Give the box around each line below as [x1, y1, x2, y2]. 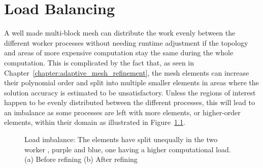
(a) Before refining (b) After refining [24, 154, 138, 164]
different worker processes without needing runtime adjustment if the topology [4, 37, 248, 48]
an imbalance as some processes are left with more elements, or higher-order [4, 107, 241, 117]
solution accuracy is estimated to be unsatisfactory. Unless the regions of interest [4, 87, 256, 97]
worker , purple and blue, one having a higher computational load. [24, 144, 231, 154]
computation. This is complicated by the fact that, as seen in [4, 57, 194, 68]
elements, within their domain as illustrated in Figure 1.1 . [4, 117, 185, 127]
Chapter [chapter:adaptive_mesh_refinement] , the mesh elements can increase [4, 67, 249, 78]
